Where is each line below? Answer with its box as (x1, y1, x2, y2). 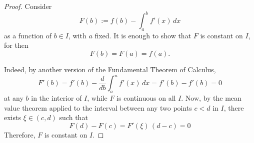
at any (4, 92, 23, 103)
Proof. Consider (4, 1, 52, 11)
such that (59, 112, 88, 123)
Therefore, (4, 129, 35, 140)
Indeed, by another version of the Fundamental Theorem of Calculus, (4, 64, 216, 75)
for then (4, 40, 28, 50)
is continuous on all (116, 92, 176, 103)
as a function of (4, 30, 51, 40)
